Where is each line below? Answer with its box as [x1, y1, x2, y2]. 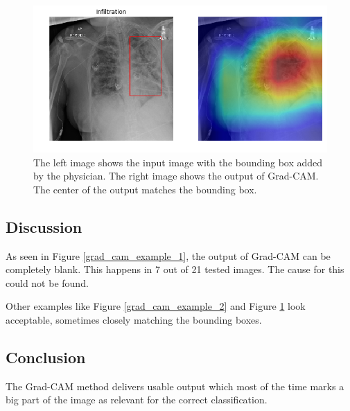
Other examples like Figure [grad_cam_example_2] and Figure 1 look [6, 299, 306, 313]
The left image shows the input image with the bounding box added [33, 155, 323, 169]
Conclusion [6, 346, 86, 367]
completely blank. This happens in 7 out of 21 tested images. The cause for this [6, 262, 344, 277]
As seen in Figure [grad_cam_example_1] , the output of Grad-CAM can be [6, 248, 331, 263]
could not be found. [6, 275, 89, 290]
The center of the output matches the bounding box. [33, 182, 257, 196]
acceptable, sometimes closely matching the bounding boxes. [6, 312, 262, 326]
